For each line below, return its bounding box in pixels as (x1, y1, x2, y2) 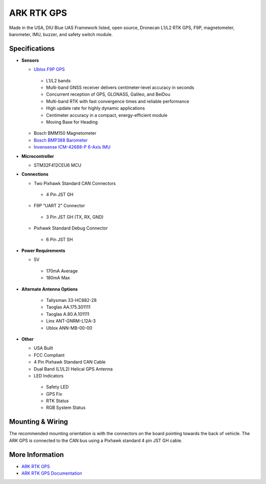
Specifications (9, 44, 55, 53)
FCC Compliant (33, 352, 65, 358)
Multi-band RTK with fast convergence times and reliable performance (46, 98, 190, 104)
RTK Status (46, 398, 69, 404)
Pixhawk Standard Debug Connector (33, 225, 108, 231)
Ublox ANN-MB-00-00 (46, 325, 93, 331)
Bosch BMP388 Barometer (33, 137, 88, 143)
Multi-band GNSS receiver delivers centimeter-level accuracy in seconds (46, 84, 195, 91)
